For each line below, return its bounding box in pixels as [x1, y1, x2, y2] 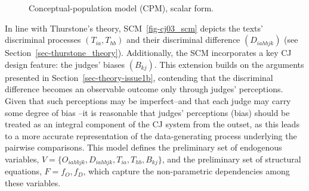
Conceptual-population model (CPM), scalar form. [29, 2, 214, 14]
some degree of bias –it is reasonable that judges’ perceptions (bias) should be [5, 106, 290, 118]
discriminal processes [5, 33, 81, 46]
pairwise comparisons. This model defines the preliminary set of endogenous [5, 141, 282, 154]
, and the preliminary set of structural [162, 152, 301, 165]
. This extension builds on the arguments [154, 58, 304, 70]
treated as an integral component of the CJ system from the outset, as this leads [5, 118, 299, 130]
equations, [5, 165, 42, 177]
